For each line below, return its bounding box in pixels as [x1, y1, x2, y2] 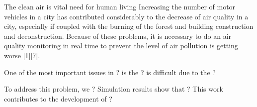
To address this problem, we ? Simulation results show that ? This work [4, 84, 223, 94]
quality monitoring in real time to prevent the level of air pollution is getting [4, 40, 238, 51]
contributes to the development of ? [4, 93, 112, 104]
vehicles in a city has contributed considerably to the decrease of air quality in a [4, 11, 249, 21]
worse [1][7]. [4, 50, 40, 60]
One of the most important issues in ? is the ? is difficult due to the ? [4, 67, 216, 77]
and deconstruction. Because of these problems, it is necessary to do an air [4, 30, 232, 41]
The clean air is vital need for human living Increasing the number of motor [4, 1, 236, 11]
